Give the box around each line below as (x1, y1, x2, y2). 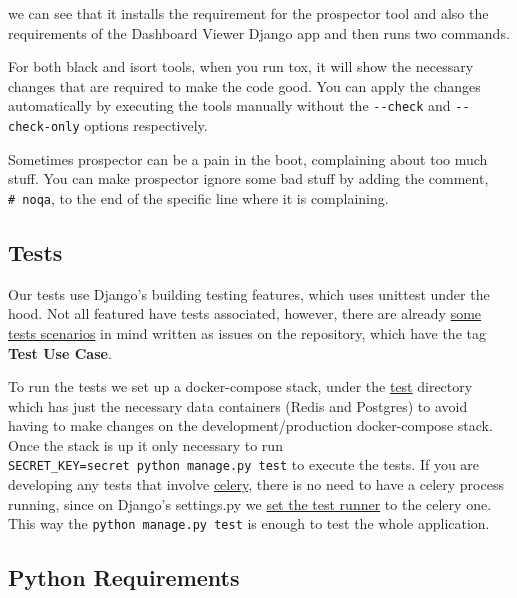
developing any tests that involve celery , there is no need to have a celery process (8, 474, 504, 495)
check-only (8, 120, 80, 135)
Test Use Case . (8, 342, 112, 363)
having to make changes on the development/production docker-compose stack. (8, 415, 493, 436)
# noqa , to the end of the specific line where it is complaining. (8, 187, 389, 208)
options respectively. (84, 115, 208, 136)
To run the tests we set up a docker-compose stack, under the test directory (8, 376, 473, 397)
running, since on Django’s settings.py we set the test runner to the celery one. (8, 493, 492, 514)
